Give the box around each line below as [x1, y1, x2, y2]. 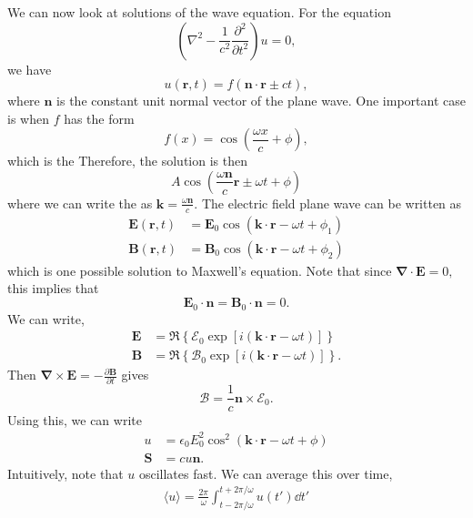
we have [7, 59, 52, 78]
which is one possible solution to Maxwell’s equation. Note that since [7, 260, 392, 279]
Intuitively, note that [7, 463, 124, 482]
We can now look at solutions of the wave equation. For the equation [7, 3, 391, 21]
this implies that [7, 279, 99, 298]
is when [7, 108, 49, 127]
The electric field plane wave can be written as [201, 193, 462, 212]
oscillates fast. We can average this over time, [138, 463, 393, 482]
